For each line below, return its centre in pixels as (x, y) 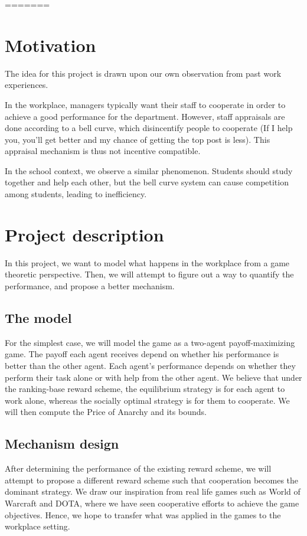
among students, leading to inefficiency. (76, 194)
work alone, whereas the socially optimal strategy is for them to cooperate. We (147, 400)
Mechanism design (62, 444)
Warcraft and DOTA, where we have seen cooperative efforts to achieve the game (152, 503)
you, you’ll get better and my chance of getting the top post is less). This (138, 139)
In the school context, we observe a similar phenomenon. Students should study (149, 170)
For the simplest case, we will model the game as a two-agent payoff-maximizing (150, 342)
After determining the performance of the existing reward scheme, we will (138, 468)
